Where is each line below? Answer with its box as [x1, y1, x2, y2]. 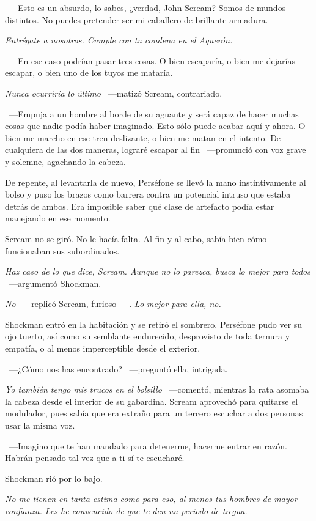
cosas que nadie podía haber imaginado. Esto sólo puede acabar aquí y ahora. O [5, 119, 306, 132]
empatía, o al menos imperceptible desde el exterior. [5, 342, 200, 355]
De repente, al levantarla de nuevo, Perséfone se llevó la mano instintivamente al [5, 176, 306, 188]
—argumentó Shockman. [9, 276, 101, 289]
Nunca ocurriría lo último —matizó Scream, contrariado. [5, 86, 222, 99]
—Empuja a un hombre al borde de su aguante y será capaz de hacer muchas [9, 107, 299, 120]
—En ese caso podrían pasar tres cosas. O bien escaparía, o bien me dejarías [9, 54, 296, 67]
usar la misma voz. [5, 419, 75, 432]
